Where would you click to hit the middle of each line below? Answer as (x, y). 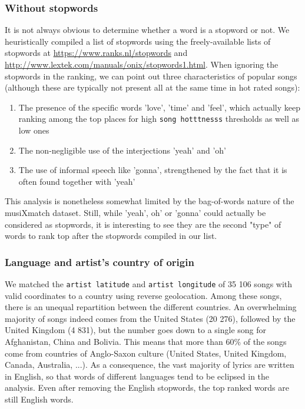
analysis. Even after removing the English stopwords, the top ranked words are (147, 388)
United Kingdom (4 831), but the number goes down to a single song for (136, 330)
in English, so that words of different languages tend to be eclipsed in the (137, 376)
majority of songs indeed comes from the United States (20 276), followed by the (150, 318)
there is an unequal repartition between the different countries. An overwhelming (151, 307)
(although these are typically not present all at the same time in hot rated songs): (152, 87)
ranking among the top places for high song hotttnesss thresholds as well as (159, 119)
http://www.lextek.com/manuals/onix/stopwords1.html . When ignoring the (142, 64)
